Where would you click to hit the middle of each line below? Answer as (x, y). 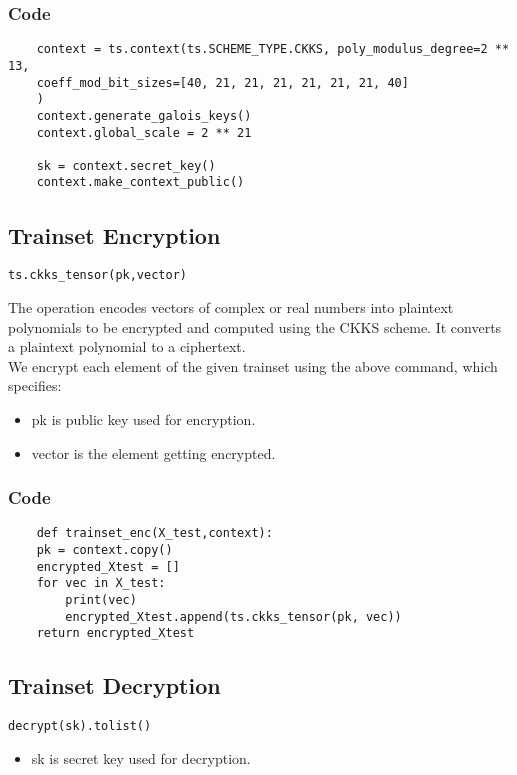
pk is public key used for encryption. (143, 418)
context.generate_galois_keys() (144, 115)
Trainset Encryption (114, 234)
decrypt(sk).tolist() (80, 726)
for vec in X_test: (101, 583)
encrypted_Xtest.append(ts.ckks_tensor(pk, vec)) (233, 616)
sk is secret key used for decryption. (141, 757)
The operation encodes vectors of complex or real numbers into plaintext (231, 306)
